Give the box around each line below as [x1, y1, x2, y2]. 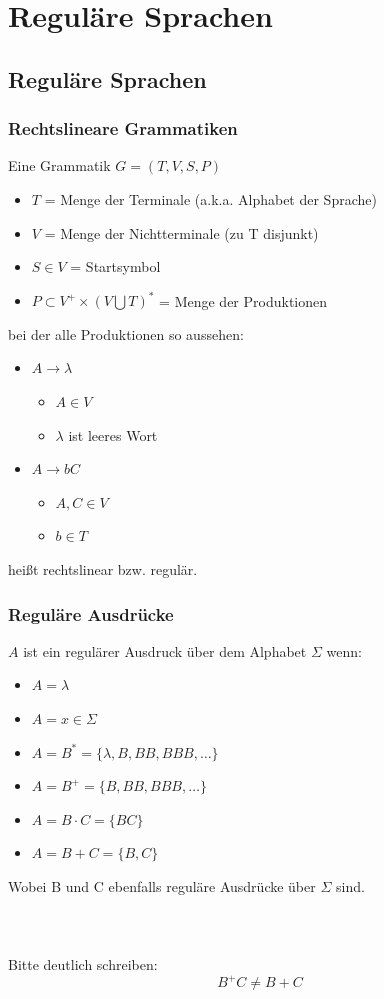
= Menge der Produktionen [159, 290, 328, 311]
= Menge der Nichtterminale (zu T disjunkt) [44, 222, 319, 243]
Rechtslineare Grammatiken [8, 116, 238, 141]
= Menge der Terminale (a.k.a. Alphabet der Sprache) [44, 188, 377, 209]
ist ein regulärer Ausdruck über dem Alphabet [23, 640, 307, 661]
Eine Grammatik [8, 155, 111, 176]
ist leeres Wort [68, 424, 158, 445]
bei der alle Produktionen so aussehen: [8, 323, 244, 344]
